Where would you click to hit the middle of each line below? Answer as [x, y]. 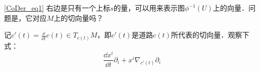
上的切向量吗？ [78, 17]
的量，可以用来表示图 [149, 8]
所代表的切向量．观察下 [210, 35]
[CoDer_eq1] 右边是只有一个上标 [57, 8]
